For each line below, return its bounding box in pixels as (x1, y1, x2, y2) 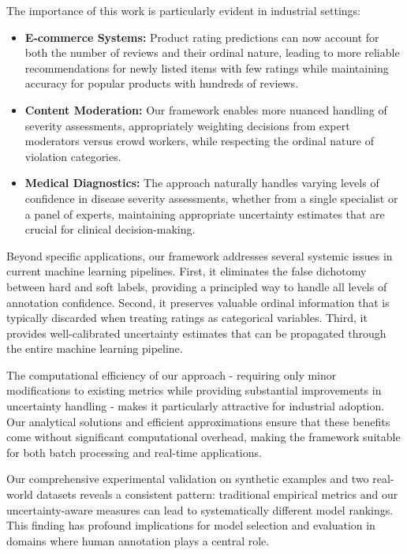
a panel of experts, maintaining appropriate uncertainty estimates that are (24, 205, 385, 222)
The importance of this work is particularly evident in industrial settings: (6, 2, 361, 18)
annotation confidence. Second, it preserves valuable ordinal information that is (6, 294, 390, 310)
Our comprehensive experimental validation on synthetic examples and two (6, 470, 369, 487)
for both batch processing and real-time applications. (6, 444, 262, 460)
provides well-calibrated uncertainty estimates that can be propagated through (6, 324, 386, 341)
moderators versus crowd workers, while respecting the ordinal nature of (24, 133, 374, 149)
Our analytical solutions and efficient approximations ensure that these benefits (6, 413, 390, 429)
